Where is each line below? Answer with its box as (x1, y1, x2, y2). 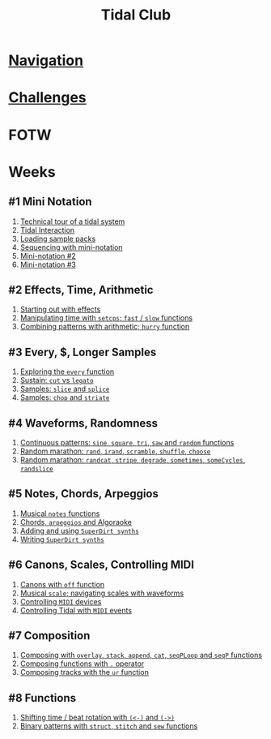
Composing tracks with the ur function (19, 668, 150, 677)
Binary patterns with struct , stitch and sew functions (19, 721, 198, 731)
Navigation (8, 51, 83, 70)
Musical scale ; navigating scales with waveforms (19, 588, 184, 598)
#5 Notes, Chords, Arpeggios (8, 487, 159, 501)
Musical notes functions (19, 509, 100, 518)
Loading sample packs (19, 234, 96, 243)
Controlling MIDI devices (19, 596, 102, 606)
